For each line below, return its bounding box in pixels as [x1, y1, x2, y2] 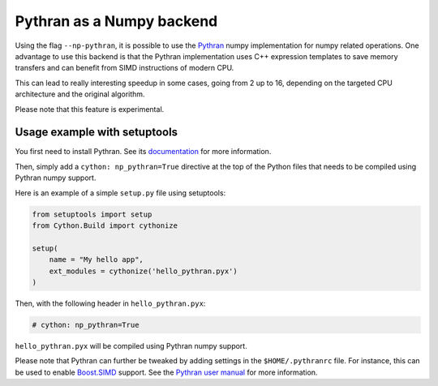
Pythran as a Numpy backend [15, 12, 218, 30]
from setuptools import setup [32, 209, 152, 219]
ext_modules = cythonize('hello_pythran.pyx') [49, 266, 238, 276]
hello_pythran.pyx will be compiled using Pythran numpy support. [15, 341, 247, 350]
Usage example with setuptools [15, 126, 178, 139]
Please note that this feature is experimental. [15, 104, 165, 114]
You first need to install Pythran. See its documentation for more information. [15, 147, 272, 157]
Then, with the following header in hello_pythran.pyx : [15, 298, 206, 308]
